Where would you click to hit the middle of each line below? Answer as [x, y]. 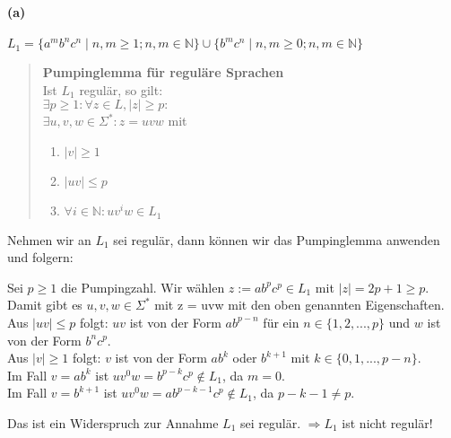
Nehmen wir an [49, 239]
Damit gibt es [45, 305]
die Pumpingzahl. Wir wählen [143, 287]
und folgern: [40, 257]
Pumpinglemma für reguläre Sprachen [163, 72]
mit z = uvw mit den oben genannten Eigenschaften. [299, 305]
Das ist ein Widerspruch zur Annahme [113, 422]
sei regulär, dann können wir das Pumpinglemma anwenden [277, 239]
